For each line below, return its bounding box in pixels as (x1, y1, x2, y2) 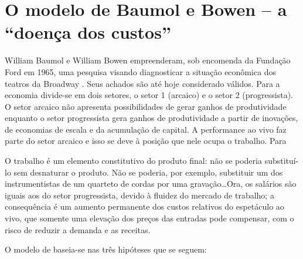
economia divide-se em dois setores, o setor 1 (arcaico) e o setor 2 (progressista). (5, 89, 293, 101)
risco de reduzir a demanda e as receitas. (5, 223, 151, 236)
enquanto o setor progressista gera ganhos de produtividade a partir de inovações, (5, 112, 298, 124)
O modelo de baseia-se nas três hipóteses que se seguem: (5, 243, 207, 255)
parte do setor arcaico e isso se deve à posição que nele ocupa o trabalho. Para (5, 134, 287, 147)
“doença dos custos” (5, 20, 171, 44)
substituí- (264, 154, 299, 167)
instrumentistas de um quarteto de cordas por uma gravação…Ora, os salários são (5, 177, 297, 190)
